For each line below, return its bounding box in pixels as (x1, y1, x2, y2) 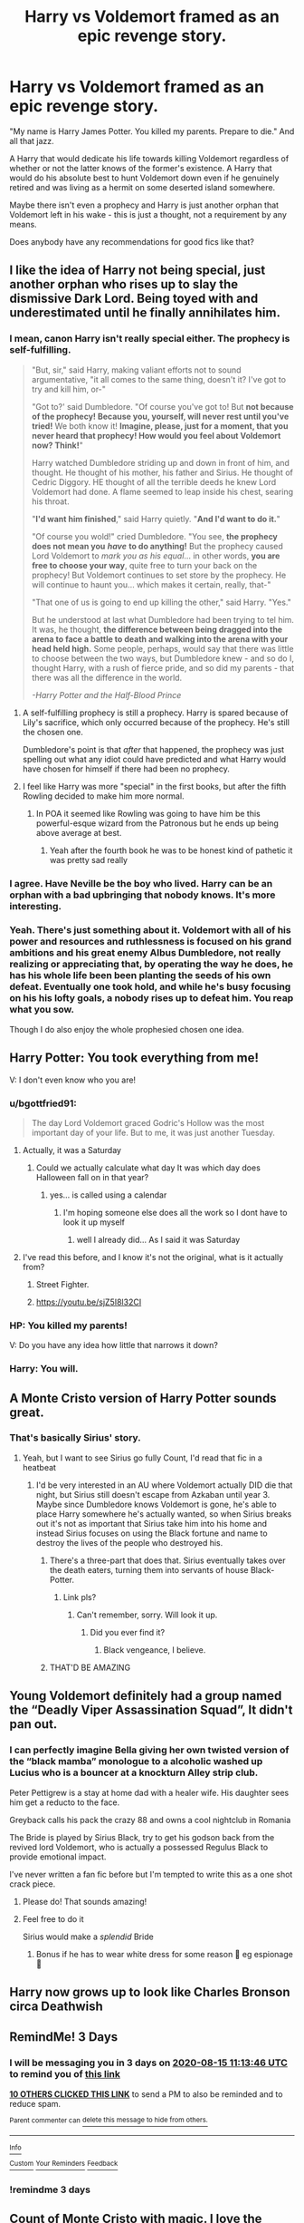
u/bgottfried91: (9, 1097, 77, 1110)
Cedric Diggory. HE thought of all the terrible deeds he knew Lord (31, 476, 277, 487)
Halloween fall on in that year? (35, 1171, 149, 1182)
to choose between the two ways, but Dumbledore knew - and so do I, (31, 653, 294, 664)
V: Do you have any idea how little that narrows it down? (9, 1340, 219, 1351)
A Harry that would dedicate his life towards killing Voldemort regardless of (9, 152, 290, 164)
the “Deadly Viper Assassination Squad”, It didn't (9, 1703, 293, 1718)
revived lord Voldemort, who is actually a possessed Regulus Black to (9, 1841, 269, 1852)
